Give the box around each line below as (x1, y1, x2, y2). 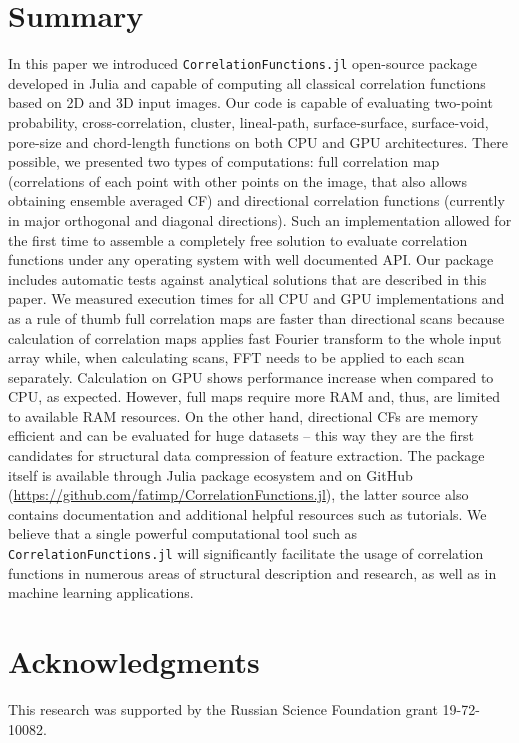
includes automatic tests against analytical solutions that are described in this (8, 268, 487, 289)
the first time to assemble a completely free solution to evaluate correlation (8, 229, 468, 250)
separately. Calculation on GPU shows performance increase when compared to (8, 366, 494, 387)
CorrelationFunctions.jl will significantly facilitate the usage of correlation (8, 543, 484, 564)
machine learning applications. (8, 582, 194, 603)
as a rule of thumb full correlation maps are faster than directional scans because (8, 307, 505, 328)
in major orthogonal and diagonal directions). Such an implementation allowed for (8, 209, 512, 230)
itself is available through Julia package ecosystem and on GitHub (8, 464, 413, 485)
